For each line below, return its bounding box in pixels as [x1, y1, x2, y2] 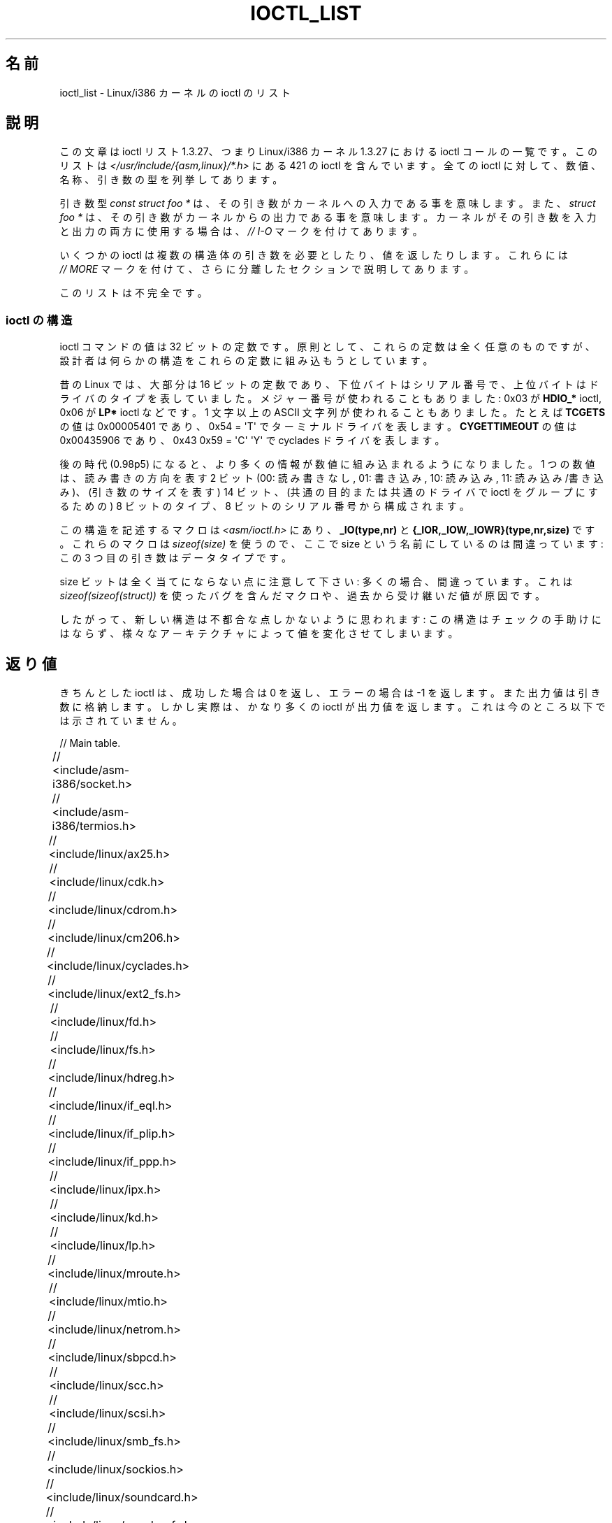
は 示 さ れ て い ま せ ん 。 [59, 715, 182, 727]
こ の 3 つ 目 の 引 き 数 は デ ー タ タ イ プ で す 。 [59, 552, 291, 564]
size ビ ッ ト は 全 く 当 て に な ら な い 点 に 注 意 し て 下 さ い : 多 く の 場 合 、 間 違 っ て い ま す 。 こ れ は [59, 575, 573, 588]
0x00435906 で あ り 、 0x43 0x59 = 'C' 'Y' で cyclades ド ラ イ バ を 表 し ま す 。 [59, 434, 445, 447]
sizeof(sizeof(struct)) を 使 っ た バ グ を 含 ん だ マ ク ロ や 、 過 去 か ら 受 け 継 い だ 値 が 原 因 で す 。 [59, 589, 545, 602]
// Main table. [59, 737, 121, 750]
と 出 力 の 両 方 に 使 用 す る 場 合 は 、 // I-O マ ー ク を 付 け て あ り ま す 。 [59, 225, 423, 238]
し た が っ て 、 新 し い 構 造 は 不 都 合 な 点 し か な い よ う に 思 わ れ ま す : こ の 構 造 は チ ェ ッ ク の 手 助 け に [59, 613, 602, 626]
